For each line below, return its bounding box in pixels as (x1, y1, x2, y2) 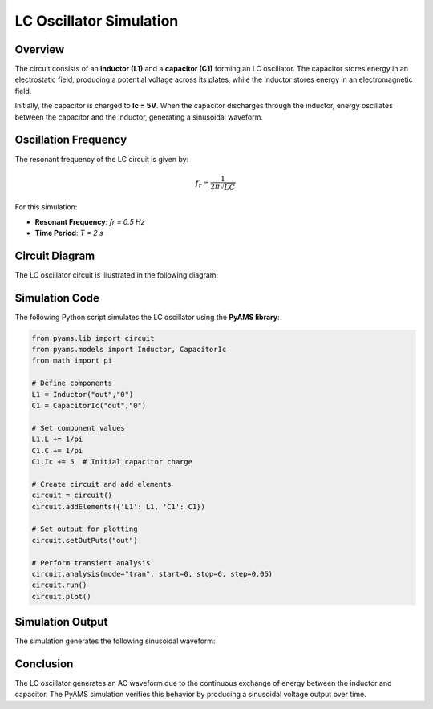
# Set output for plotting (31, 525, 138, 533)
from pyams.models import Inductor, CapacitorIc (31, 345, 227, 354)
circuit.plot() (31, 592, 91, 601)
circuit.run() (31, 581, 87, 589)
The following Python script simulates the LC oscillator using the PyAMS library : (14, 312, 280, 322)
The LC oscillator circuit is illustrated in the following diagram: (14, 269, 219, 280)
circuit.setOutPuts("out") (31, 536, 138, 545)
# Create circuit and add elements (31, 480, 172, 488)
